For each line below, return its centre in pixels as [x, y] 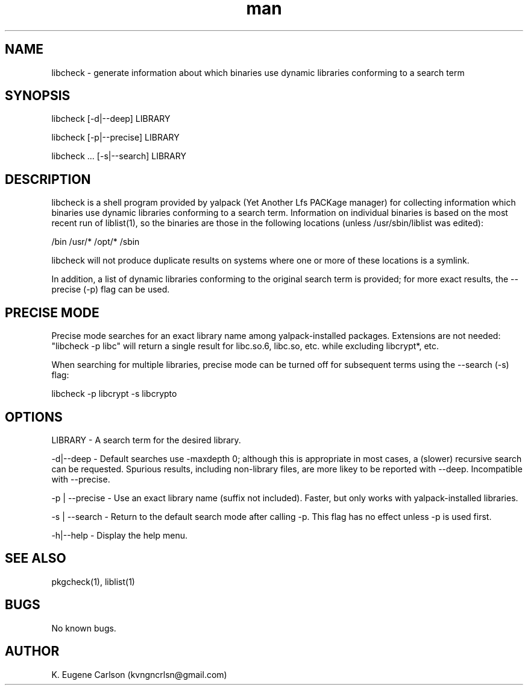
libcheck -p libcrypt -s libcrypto [114, 394]
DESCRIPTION [48, 179]
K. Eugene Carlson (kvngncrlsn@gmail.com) [139, 674]
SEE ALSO [36, 559]
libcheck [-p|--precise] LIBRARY [115, 138]
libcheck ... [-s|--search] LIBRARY [119, 156]
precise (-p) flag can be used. [111, 290]
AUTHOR [32, 651]
